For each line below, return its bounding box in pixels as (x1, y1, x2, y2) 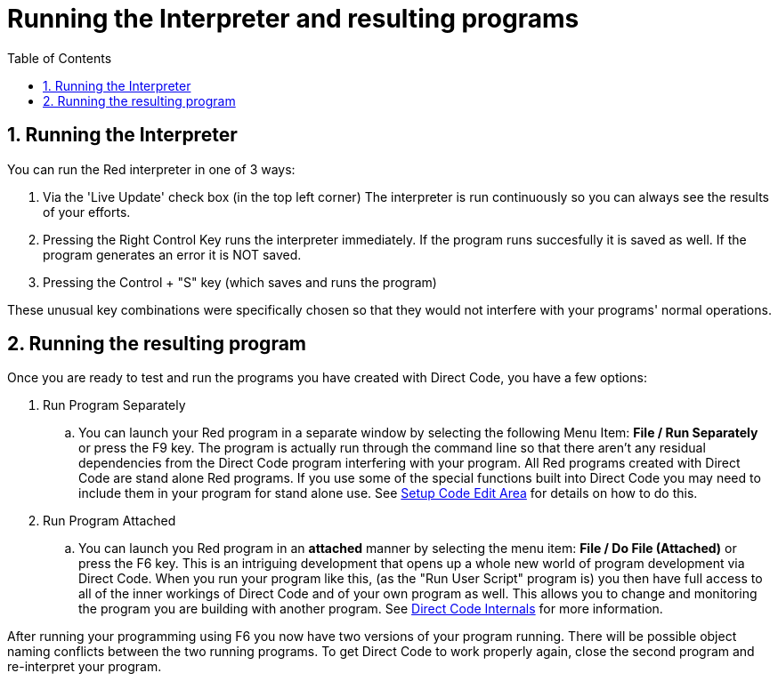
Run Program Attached (43, 513, 176, 529)
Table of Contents (7, 50, 112, 66)
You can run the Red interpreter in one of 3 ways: (7, 161, 296, 177)
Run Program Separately (43, 397, 186, 413)
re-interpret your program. (7, 659, 162, 675)
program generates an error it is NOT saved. (43, 246, 302, 262)
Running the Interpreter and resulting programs (7, 4, 579, 34)
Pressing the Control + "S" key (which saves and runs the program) (43, 274, 437, 290)
